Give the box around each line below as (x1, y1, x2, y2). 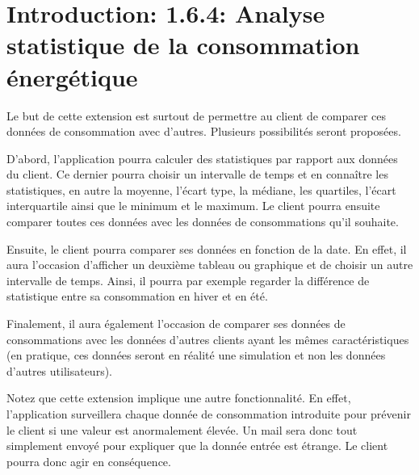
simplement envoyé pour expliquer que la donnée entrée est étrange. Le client (6, 437, 388, 454)
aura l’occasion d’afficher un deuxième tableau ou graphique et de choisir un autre (6, 256, 413, 273)
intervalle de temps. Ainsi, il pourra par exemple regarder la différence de (6, 271, 370, 288)
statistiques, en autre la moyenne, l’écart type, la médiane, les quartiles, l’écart (6, 181, 396, 198)
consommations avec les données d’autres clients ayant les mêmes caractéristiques (6, 330, 409, 347)
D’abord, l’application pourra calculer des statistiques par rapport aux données (6, 149, 398, 166)
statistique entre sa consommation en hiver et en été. (6, 288, 268, 305)
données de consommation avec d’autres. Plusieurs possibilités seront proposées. (6, 123, 401, 140)
